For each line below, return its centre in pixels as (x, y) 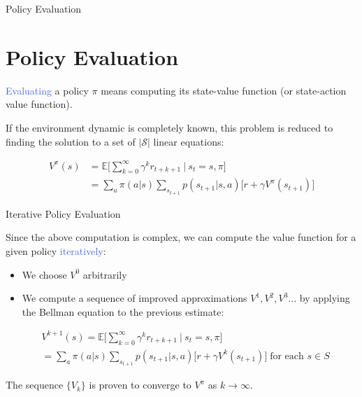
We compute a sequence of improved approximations (135, 298)
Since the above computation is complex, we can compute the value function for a (181, 237)
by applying (325, 298)
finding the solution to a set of (71, 141)
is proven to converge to (140, 385)
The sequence (35, 385)
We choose (44, 274)
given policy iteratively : (56, 251)
